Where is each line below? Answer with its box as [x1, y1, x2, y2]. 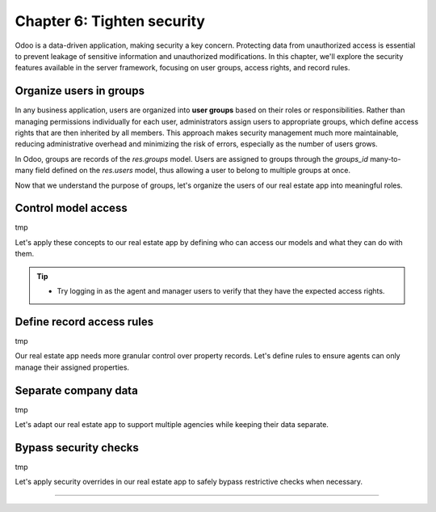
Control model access [15, 201, 128, 215]
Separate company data [15, 383, 139, 397]
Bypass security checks [15, 441, 139, 455]
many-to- [370, 154, 401, 163]
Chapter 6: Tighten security [15, 12, 206, 30]
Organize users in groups [15, 84, 145, 98]
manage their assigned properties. [15, 362, 129, 372]
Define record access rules [15, 315, 153, 328]
